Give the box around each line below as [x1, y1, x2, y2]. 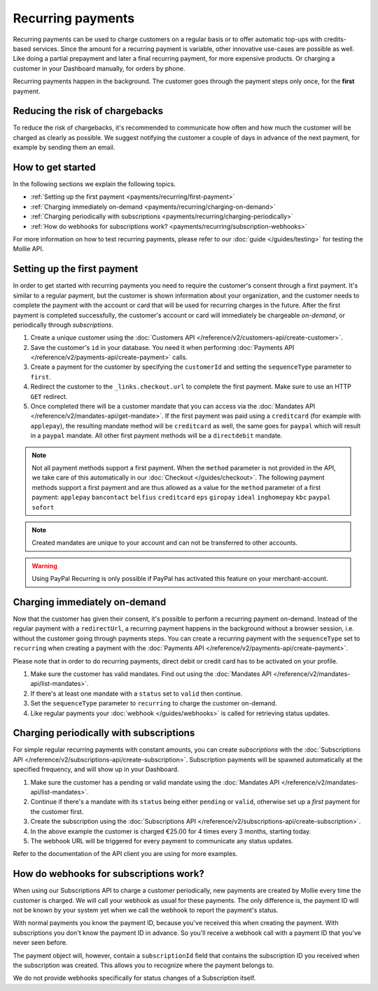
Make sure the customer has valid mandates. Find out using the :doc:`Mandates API [30, 669, 272, 678]
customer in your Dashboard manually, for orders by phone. [13, 64, 185, 73]
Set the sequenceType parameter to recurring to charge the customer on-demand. [30, 699, 277, 708]
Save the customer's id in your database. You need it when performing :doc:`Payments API [30, 343, 295, 351]
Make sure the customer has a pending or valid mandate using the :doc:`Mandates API [30, 778, 280, 787]
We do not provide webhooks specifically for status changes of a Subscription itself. [13, 974, 256, 983]
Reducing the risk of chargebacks [13, 105, 164, 117]
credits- [323, 35, 346, 43]
